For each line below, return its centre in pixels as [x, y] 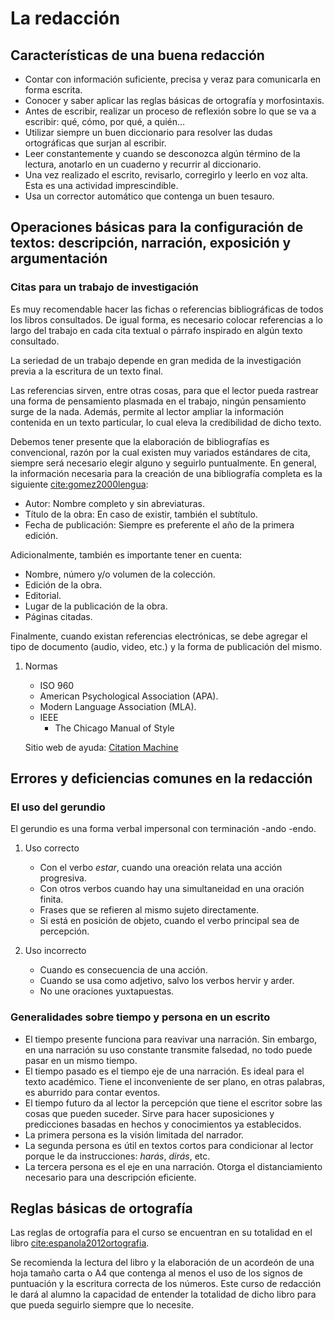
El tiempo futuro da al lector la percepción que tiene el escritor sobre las [173, 1103]
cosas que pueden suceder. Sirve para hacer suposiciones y [149, 1113]
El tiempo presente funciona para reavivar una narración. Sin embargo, [171, 1039]
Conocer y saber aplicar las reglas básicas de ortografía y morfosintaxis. [174, 100]
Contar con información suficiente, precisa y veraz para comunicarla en [173, 79]
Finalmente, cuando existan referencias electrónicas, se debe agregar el [159, 636]
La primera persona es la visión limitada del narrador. [134, 1134]
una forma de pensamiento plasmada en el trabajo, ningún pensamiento [158, 401]
